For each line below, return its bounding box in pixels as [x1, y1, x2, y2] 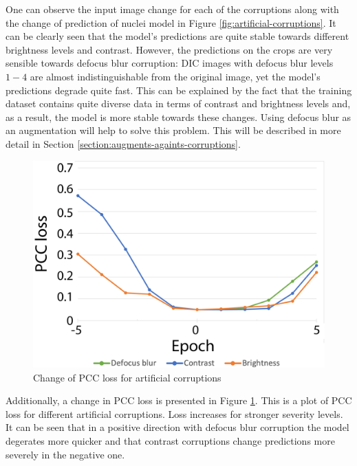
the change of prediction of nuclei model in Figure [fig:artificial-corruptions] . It [6, 15, 336, 30]
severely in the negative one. [6, 447, 125, 461]
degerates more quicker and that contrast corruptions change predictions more [6, 433, 335, 447]
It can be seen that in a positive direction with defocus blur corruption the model [6, 420, 349, 434]
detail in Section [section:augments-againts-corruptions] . [6, 136, 241, 151]
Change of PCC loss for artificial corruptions [33, 370, 221, 384]
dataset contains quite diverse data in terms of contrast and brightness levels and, [6, 96, 351, 111]
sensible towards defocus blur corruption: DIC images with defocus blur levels [6, 56, 334, 70]
